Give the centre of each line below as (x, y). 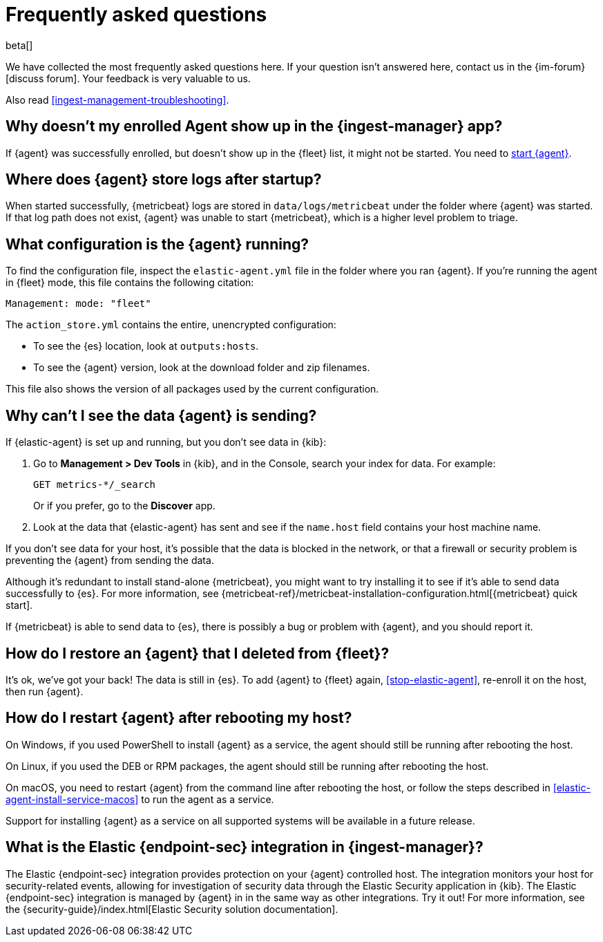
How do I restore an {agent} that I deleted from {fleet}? (198, 653)
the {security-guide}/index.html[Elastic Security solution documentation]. (172, 909)
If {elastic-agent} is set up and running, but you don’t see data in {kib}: (166, 442)
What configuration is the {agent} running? (157, 244)
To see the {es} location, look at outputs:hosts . (146, 346)
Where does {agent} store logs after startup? (164, 180)
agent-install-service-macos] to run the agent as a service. (140, 799)
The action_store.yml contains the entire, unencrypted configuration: (171, 325)
